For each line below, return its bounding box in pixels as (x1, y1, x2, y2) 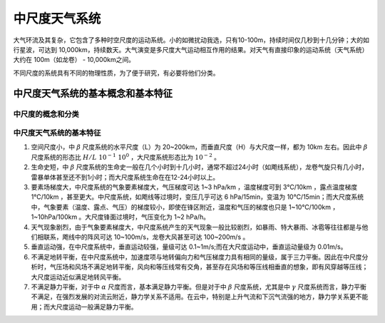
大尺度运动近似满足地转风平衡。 (31, 272, 125, 281)
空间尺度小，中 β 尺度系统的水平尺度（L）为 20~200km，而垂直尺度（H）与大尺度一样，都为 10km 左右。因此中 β (31, 143, 368, 151)
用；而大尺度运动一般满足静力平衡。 (31, 302, 138, 311)
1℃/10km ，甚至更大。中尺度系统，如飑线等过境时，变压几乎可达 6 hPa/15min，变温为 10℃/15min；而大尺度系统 (31, 193, 364, 201)
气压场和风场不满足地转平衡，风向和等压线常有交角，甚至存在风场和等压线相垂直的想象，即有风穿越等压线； (49, 262, 369, 271)
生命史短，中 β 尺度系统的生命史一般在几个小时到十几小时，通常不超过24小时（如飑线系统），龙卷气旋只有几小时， (31, 163, 369, 171)
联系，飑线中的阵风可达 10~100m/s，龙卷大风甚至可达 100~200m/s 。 (43, 232, 250, 241)
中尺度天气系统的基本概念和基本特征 (13, 87, 173, 99)
